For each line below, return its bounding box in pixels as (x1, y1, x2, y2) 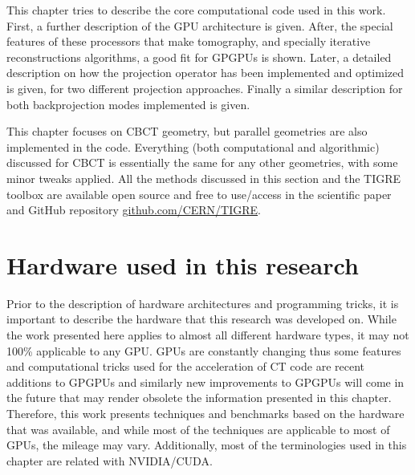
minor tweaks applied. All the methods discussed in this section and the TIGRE (6, 169, 401, 186)
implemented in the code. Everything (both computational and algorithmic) (6, 138, 380, 155)
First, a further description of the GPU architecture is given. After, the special (6, 17, 393, 34)
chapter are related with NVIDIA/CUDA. (6, 452, 213, 469)
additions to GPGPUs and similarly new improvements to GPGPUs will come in (6, 373, 405, 390)
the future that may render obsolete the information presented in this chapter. (6, 389, 392, 406)
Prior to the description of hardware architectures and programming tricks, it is (6, 294, 399, 311)
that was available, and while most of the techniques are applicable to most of (6, 420, 390, 437)
